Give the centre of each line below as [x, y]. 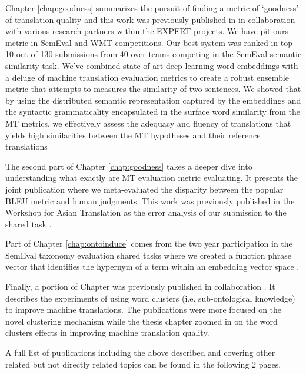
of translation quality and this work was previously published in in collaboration [150, 19]
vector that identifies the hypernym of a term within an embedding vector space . [152, 267]
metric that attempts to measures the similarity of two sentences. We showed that [153, 89]
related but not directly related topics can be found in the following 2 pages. [143, 364]
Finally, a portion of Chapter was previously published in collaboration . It [140, 287]
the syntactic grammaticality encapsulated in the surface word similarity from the [153, 112]
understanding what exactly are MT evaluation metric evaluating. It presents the [152, 178]
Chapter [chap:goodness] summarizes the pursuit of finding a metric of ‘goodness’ [152, 8]
